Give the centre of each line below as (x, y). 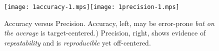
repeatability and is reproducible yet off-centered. (77, 42)
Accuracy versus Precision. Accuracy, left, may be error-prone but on (109, 23)
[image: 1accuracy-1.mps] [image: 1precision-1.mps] (92, 7)
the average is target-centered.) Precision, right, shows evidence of (105, 33)
